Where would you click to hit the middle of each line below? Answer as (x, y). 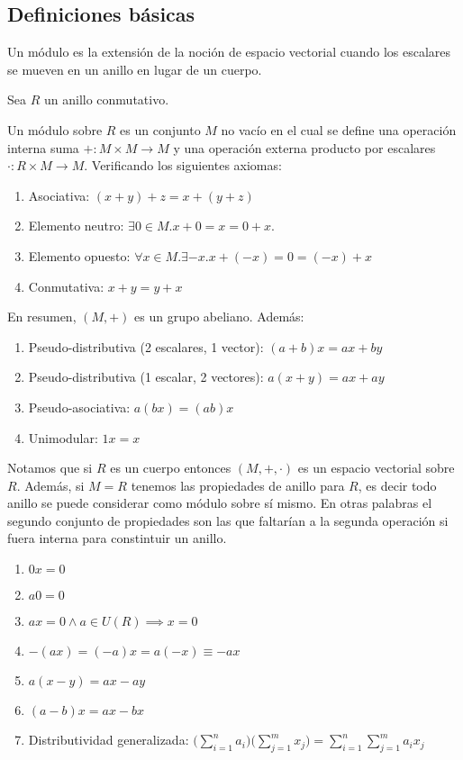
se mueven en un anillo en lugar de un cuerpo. (135, 69)
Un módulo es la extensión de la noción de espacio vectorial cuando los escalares (229, 52)
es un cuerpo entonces (171, 468)
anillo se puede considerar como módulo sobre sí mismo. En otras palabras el (220, 503)
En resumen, (42, 317)
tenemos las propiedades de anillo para (238, 485)
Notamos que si (50, 468)
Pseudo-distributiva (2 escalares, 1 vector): (146, 346)
